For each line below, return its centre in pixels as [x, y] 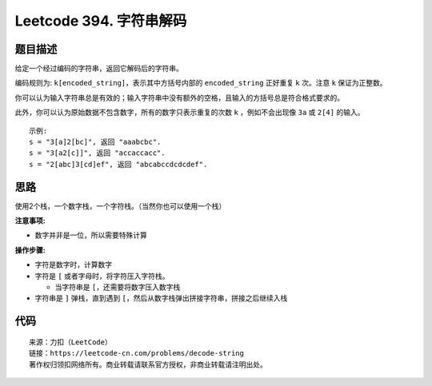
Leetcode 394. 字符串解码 [101, 21]
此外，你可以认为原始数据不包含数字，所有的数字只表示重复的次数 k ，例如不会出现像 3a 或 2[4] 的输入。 [190, 113]
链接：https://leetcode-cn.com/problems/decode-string [136, 353]
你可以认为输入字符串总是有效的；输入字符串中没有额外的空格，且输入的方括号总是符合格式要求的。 [179, 97]
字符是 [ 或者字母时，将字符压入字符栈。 [102, 276]
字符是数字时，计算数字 [73, 265]
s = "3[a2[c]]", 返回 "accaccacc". [97, 153]
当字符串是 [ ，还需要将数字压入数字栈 [118, 287]
